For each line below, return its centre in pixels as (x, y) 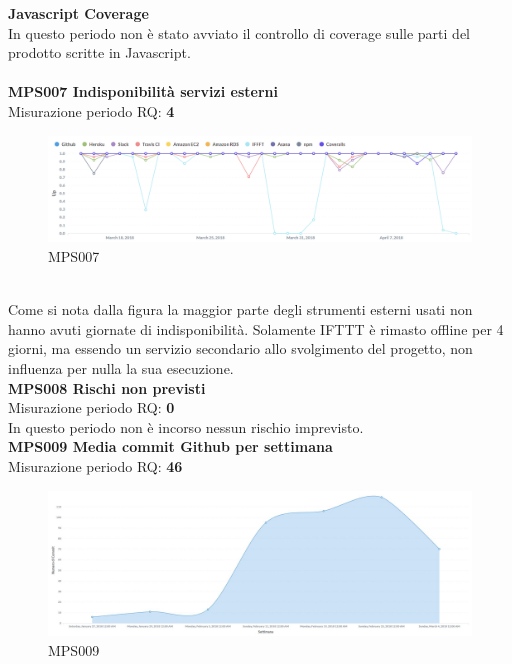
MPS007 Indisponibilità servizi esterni (143, 91)
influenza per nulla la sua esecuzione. (121, 367)
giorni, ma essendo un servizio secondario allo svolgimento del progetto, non (240, 348)
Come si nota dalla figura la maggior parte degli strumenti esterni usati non (240, 309)
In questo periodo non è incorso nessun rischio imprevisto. (186, 426)
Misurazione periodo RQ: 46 (95, 465)
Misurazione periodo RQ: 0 (91, 407)
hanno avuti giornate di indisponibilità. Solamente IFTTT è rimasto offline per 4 (256, 328)
